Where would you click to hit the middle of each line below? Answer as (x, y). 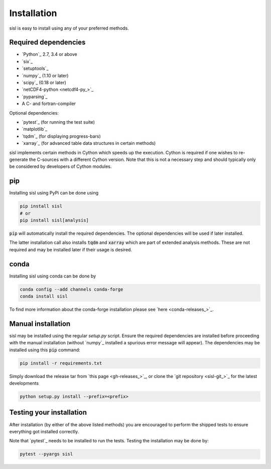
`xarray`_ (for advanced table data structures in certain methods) (89, 143)
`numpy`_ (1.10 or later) (45, 75)
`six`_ (27, 61)
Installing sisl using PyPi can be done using (54, 193)
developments (24, 383)
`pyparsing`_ (35, 97)
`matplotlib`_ (35, 129)
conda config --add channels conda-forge (72, 289)
